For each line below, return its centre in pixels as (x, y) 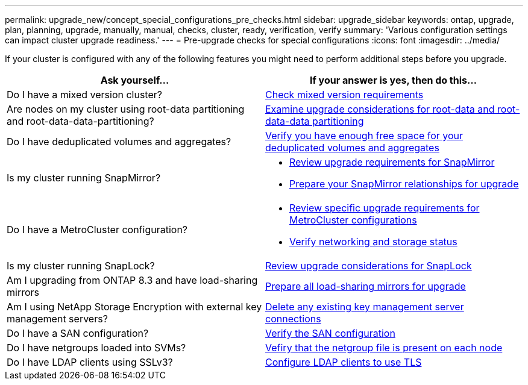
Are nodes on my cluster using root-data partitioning (126, 109)
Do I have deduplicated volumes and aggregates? (119, 142)
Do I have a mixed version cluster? (84, 95)
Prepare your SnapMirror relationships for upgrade (404, 184)
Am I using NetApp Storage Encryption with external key (134, 307)
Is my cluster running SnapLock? (81, 266)
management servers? (57, 319)
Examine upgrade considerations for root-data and (380, 109)
